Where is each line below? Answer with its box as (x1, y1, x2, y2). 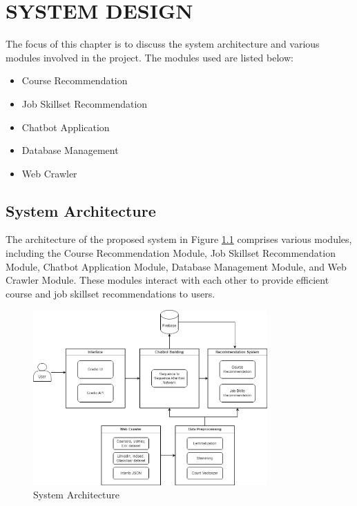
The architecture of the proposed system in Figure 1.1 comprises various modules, (6, 232, 352, 246)
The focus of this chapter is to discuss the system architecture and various (6, 37, 320, 51)
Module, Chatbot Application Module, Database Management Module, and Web (6, 259, 347, 273)
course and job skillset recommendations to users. (6, 286, 215, 300)
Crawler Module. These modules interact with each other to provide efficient (6, 273, 329, 287)
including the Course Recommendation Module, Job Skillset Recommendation (6, 246, 336, 260)
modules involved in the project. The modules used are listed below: (6, 50, 293, 64)
